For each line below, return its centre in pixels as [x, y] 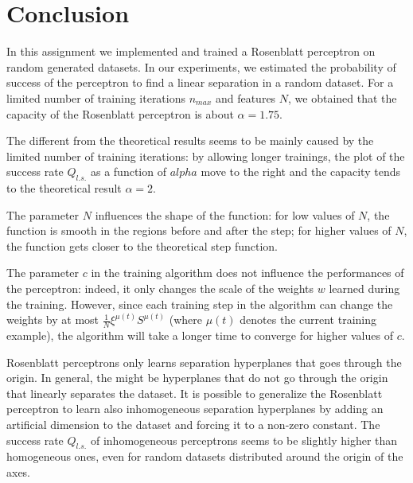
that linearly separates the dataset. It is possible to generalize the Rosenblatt [195, 393]
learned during [364, 288]
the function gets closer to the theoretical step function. [142, 245]
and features [245, 97]
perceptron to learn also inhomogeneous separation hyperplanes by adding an [195, 409]
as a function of [128, 171]
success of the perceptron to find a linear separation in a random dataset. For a [200, 82]
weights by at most [53, 319]
